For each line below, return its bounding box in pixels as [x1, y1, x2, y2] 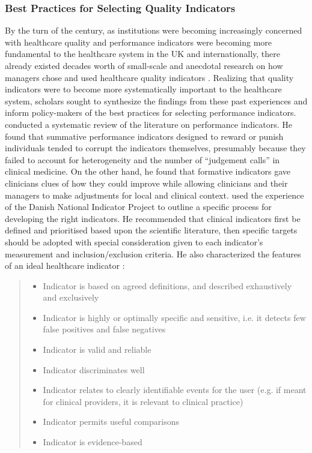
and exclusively [43, 291, 99, 304]
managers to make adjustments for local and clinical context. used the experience [5, 188, 304, 201]
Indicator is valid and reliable [43, 343, 151, 356]
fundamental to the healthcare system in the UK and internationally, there [5, 47, 281, 60]
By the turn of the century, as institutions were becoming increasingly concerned [5, 24, 302, 37]
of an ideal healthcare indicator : [5, 259, 125, 272]
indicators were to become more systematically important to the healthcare [5, 83, 282, 95]
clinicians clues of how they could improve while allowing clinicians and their [5, 176, 288, 189]
